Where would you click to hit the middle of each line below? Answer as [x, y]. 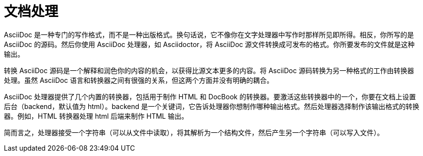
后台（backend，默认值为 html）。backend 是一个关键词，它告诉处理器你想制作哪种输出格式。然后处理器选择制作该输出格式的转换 [212, 106]
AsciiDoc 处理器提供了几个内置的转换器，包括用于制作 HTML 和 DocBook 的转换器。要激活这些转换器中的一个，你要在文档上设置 [210, 96]
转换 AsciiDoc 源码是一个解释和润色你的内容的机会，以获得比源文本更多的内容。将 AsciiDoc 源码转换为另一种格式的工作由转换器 [209, 70]
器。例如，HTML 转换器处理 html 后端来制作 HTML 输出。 [96, 116]
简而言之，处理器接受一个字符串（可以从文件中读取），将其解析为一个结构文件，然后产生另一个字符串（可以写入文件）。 [194, 132]
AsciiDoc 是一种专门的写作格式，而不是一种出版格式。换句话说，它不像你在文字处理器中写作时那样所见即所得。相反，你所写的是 [209, 34]
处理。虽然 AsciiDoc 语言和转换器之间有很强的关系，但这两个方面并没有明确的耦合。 [139, 80]
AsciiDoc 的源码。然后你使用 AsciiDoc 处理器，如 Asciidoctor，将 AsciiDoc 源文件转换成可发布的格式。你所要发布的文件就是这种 [209, 44]
